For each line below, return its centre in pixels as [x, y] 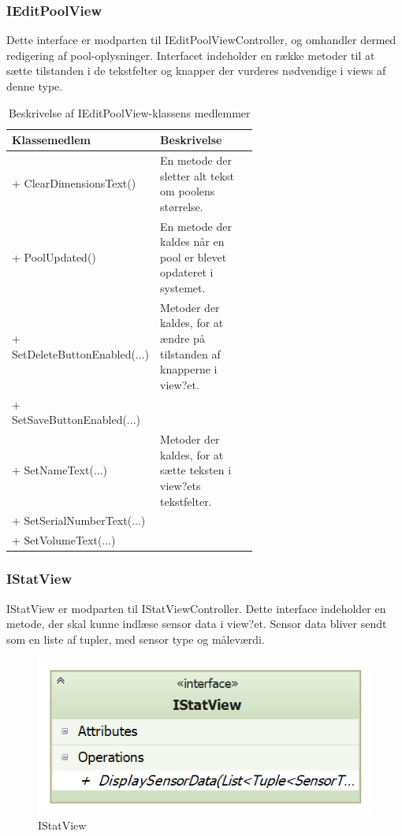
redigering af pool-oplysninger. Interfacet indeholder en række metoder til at [191, 55]
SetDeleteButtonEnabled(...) [81, 353]
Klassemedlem [51, 140]
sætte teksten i [196, 470]
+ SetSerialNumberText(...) [79, 520]
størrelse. [182, 206]
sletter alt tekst [197, 175]
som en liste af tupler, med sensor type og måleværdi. [136, 639]
